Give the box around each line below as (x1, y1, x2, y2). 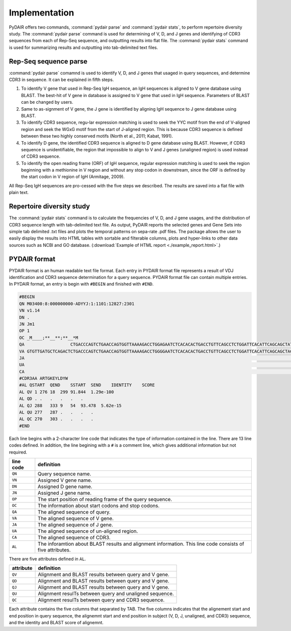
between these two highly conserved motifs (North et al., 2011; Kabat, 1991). (21, 133, 173, 139)
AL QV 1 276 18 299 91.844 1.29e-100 (19, 389, 114, 395)
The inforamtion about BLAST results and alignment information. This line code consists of (37, 540, 244, 547)
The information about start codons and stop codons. (37, 502, 160, 509)
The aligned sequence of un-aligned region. (37, 528, 138, 534)
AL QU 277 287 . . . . (19, 410, 94, 415)
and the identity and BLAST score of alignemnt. (9, 620, 104, 626)
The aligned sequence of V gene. (37, 515, 114, 521)
